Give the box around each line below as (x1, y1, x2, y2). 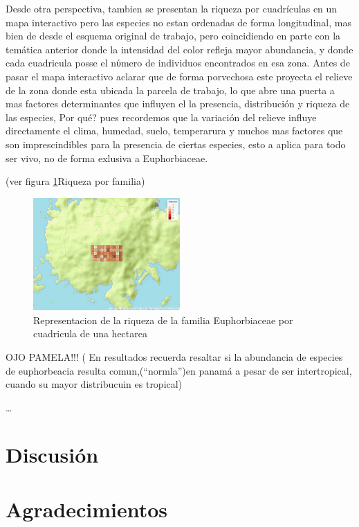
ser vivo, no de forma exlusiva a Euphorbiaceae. (6, 150, 208, 165)
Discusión (6, 440, 99, 469)
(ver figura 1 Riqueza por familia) (6, 174, 145, 188)
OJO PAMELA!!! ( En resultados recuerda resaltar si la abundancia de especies (6, 349, 343, 364)
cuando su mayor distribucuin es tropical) (6, 377, 183, 391)
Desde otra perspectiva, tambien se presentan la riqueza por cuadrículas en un (6, 1, 338, 15)
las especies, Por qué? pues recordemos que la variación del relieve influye (6, 109, 317, 124)
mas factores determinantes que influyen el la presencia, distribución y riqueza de (6, 96, 350, 111)
